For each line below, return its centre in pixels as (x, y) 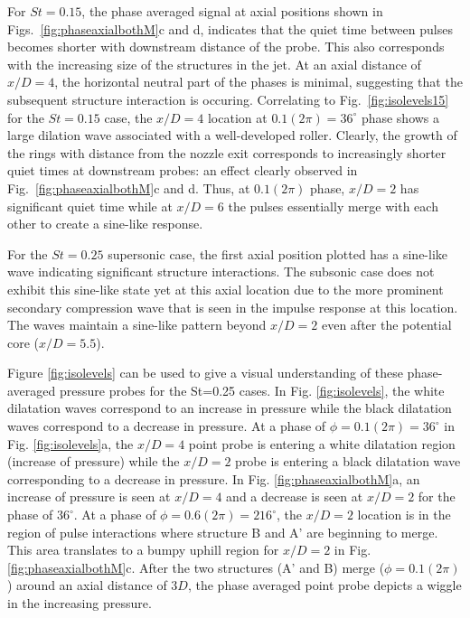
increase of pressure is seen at (89, 496)
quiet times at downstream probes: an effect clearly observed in (183, 170)
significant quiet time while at (90, 206)
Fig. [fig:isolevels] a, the (70, 443)
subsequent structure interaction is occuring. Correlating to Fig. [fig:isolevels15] (228, 99)
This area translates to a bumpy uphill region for (143, 550)
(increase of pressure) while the (94, 461)
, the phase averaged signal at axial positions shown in (232, 11)
